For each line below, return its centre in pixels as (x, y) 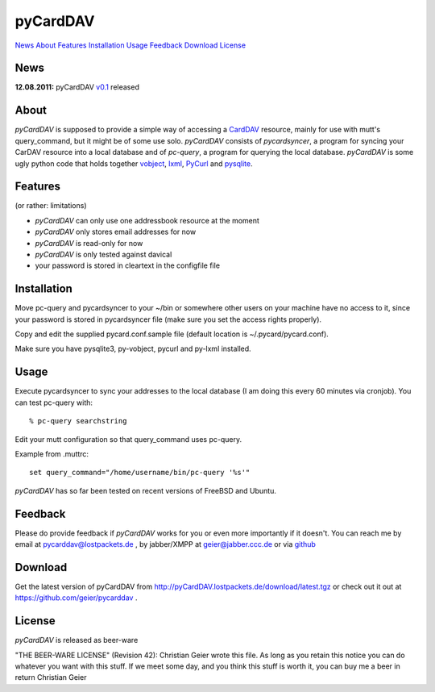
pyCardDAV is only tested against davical (104, 254)
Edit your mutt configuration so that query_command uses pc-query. (128, 439)
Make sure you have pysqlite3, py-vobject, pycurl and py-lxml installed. (133, 349)
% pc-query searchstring (78, 421)
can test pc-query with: (54, 402)
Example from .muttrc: (52, 454)
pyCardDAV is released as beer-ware (77, 640)
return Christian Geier (51, 677)
